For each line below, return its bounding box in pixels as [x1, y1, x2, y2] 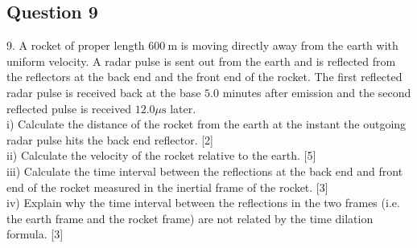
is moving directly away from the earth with [180, 37, 398, 54]
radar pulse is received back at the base [6, 83, 201, 100]
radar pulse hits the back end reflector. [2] [6, 131, 213, 148]
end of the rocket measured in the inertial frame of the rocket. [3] [6, 178, 328, 195]
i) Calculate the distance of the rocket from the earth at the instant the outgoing [6, 116, 407, 132]
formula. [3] [6, 226, 64, 242]
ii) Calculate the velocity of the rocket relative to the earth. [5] [6, 147, 316, 164]
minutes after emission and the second [222, 83, 411, 100]
